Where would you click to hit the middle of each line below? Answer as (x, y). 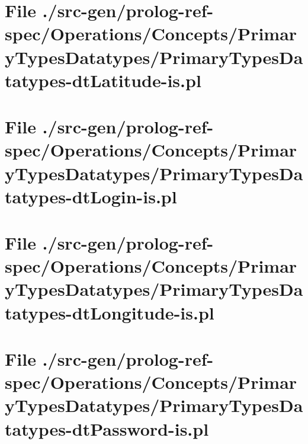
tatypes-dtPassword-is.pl (107, 428)
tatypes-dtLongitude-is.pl (110, 312)
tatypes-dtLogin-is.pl (91, 196)
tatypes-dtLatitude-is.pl (103, 80)
